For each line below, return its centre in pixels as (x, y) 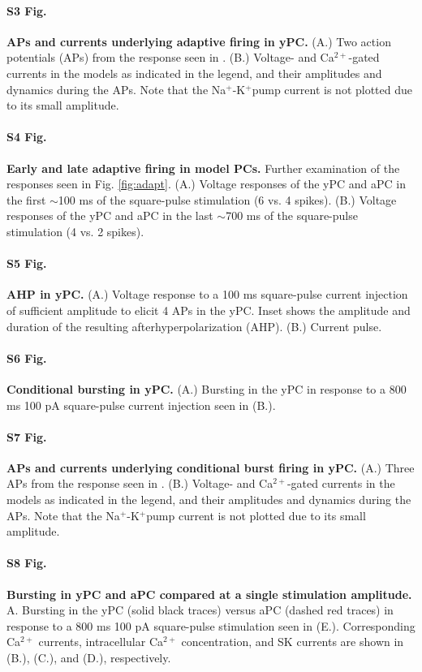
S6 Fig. (27, 358)
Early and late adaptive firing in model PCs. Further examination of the (203, 168)
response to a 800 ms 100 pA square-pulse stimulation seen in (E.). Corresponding (211, 625)
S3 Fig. (27, 10)
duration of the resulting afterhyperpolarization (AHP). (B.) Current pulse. (194, 326)
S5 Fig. (27, 263)
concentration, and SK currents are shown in (293, 642)
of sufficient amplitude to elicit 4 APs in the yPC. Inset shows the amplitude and (209, 310)
